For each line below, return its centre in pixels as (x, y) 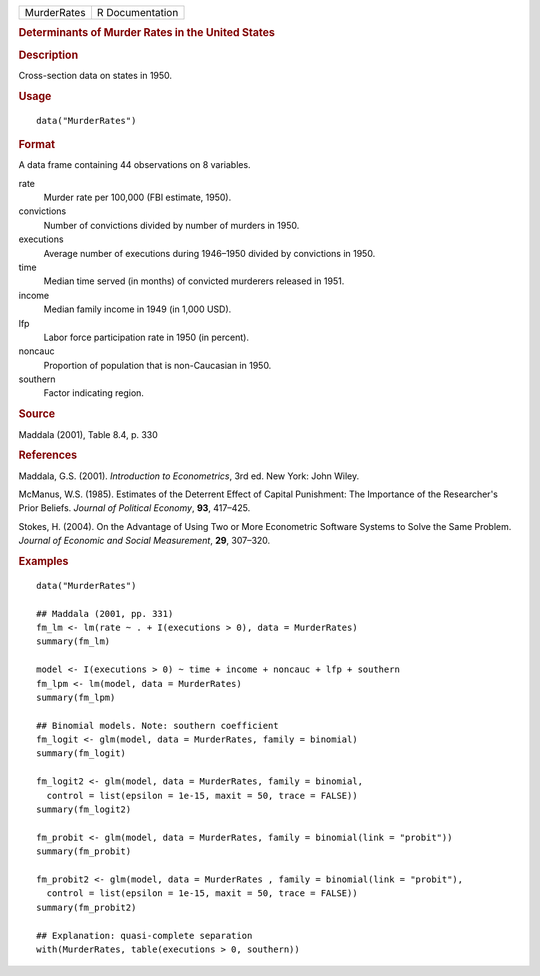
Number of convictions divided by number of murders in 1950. (171, 225)
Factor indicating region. (94, 393)
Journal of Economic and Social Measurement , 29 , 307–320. (144, 541)
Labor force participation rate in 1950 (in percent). (146, 337)
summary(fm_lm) (73, 641)
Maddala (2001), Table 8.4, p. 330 (88, 434)
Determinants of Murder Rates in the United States (146, 33)
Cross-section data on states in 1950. (95, 75)
